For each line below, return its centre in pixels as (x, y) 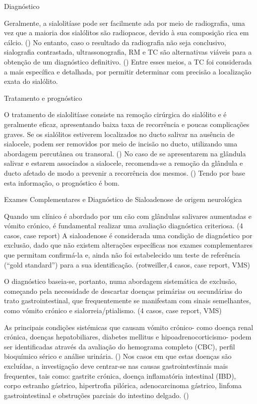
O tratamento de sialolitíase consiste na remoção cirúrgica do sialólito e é (115, 114)
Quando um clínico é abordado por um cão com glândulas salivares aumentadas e (128, 216)
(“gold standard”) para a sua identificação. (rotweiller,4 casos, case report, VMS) (127, 264)
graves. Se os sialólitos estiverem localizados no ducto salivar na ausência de (119, 134)
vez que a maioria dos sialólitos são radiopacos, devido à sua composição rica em (127, 33)
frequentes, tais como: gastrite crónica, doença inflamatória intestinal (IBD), (120, 375)
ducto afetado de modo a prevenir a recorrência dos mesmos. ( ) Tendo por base (125, 172)
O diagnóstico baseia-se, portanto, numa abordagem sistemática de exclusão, (121, 281)
